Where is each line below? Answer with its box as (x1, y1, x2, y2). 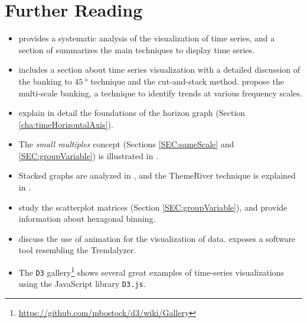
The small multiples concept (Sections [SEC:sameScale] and (18, 138, 234, 150)
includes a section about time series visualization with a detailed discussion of (18, 63, 301, 76)
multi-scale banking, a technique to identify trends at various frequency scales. (18, 86, 302, 99)
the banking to (18, 75, 72, 87)
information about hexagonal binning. (18, 212, 156, 225)
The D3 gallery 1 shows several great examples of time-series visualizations (18, 264, 284, 278)
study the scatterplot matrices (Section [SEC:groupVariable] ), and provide (18, 201, 288, 213)
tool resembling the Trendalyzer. (18, 244, 136, 256)
